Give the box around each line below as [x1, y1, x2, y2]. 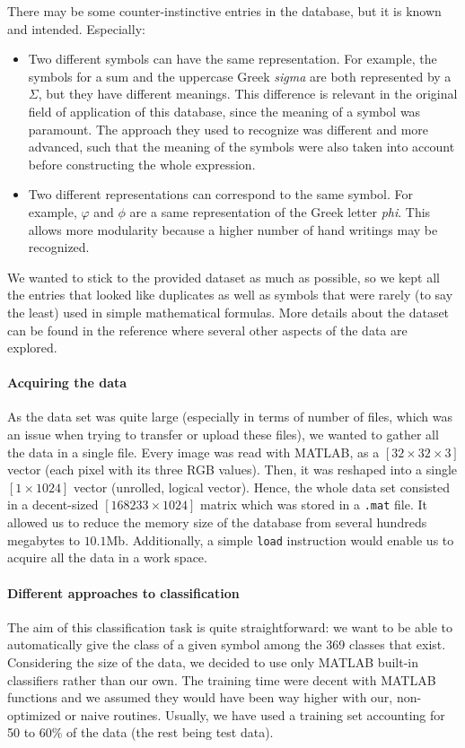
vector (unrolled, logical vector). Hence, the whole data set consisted [73, 477, 451, 496]
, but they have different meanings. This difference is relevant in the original [38, 84, 458, 103]
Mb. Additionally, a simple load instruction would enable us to [106, 530, 454, 549]
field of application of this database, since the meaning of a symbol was [28, 101, 421, 120]
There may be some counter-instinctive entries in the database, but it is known [7, 2, 442, 20]
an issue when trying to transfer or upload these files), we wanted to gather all [7, 425, 439, 444]
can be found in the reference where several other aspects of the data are [7, 320, 408, 339]
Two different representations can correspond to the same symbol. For [28, 185, 413, 204]
